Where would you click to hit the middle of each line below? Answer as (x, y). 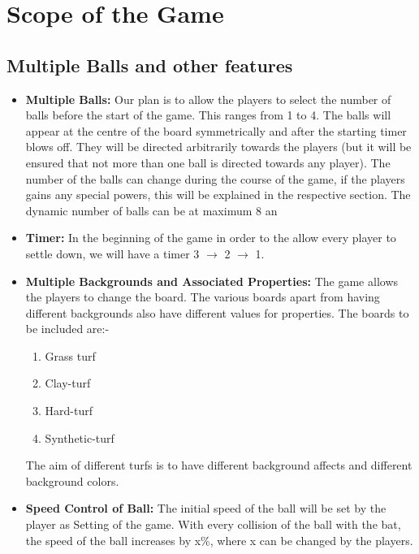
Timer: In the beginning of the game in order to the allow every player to (211, 238)
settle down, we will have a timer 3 (112, 253)
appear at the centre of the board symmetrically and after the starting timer (216, 130)
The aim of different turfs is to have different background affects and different (219, 465)
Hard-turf (69, 411)
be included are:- (67, 329)
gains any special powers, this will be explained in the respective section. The (218, 195)
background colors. (72, 480)
